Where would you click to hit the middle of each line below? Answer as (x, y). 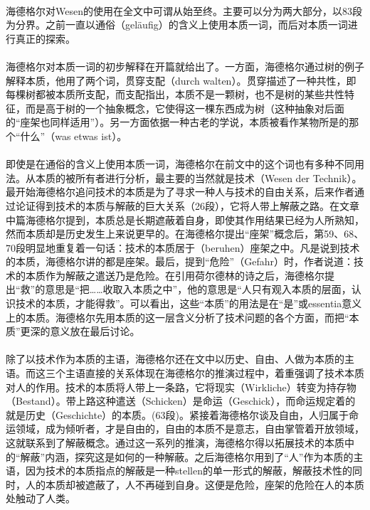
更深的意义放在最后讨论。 (80, 331)
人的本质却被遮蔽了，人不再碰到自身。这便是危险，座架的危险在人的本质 (195, 484)
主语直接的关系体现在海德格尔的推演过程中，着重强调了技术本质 (215, 373)
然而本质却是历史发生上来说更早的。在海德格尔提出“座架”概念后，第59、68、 (185, 234)
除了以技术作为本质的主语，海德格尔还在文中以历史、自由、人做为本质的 (175, 359)
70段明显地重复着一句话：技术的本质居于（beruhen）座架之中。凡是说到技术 (183, 247)
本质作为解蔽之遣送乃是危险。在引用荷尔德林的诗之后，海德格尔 (175, 275)
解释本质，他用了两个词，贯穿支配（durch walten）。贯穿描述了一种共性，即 (181, 80)
